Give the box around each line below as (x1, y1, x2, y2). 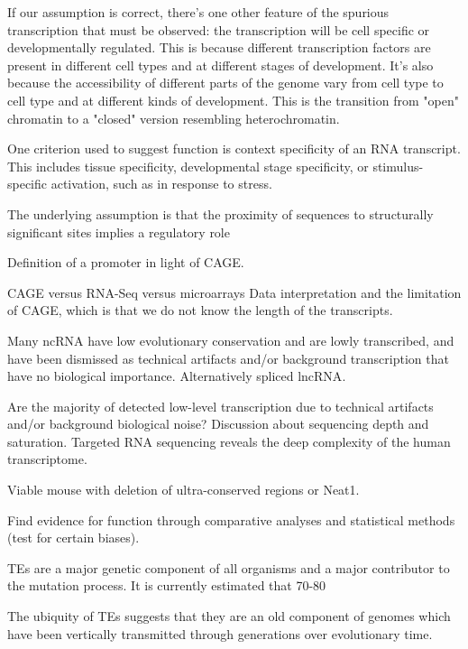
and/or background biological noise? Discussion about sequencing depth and (7, 414, 429, 433)
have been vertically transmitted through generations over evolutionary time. (7, 624, 433, 643)
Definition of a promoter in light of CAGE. (7, 253, 244, 272)
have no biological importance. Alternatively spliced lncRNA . (7, 366, 346, 385)
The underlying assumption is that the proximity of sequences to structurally (7, 204, 434, 223)
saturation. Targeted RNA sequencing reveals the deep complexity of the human (7, 431, 451, 450)
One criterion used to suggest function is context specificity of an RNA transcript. (7, 139, 461, 158)
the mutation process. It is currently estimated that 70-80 (7, 576, 326, 595)
